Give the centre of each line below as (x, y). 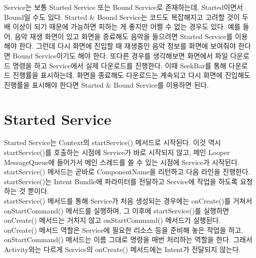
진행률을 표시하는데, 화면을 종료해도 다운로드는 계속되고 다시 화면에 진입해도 (131, 75)
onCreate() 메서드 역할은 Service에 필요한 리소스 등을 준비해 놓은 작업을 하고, (124, 230)
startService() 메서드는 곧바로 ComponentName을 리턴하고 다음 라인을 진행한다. (127, 172)
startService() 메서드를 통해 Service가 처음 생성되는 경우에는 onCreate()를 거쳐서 (128, 201)
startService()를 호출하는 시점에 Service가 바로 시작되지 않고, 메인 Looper (117, 152)
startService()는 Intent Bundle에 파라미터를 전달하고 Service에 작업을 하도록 (121, 181)
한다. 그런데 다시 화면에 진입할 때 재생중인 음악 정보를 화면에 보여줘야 (128, 46)
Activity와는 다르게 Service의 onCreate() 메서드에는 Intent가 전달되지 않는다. (122, 249)
